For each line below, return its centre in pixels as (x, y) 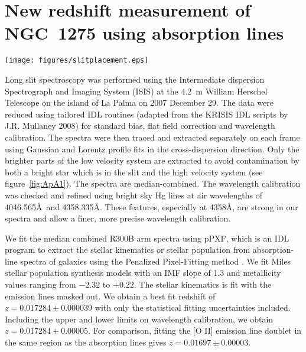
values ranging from (40, 284)
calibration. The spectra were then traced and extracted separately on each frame (152, 137)
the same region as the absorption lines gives (86, 342)
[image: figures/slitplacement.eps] (77, 61)
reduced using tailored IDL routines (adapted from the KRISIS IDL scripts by (147, 114)
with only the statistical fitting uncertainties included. (193, 307)
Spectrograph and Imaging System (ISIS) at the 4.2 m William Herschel (136, 91)
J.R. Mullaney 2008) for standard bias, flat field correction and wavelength (140, 126)
